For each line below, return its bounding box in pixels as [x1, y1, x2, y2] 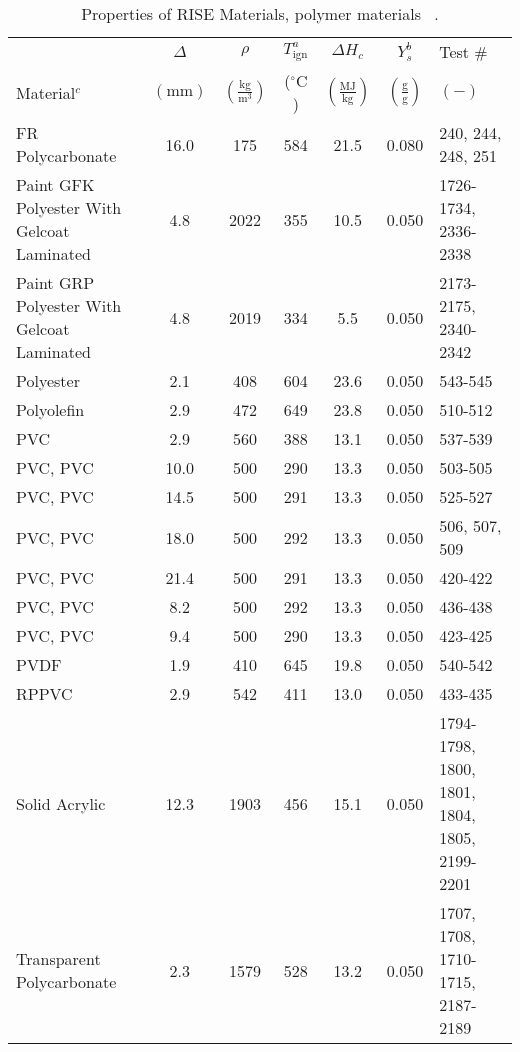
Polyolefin [16, 398, 85, 421]
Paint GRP [16, 271, 95, 294]
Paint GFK [16, 173, 95, 196]
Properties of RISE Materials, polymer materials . [81, 2, 439, 25]
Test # [439, 40, 488, 63]
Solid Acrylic [16, 791, 106, 815]
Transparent [16, 947, 101, 970]
